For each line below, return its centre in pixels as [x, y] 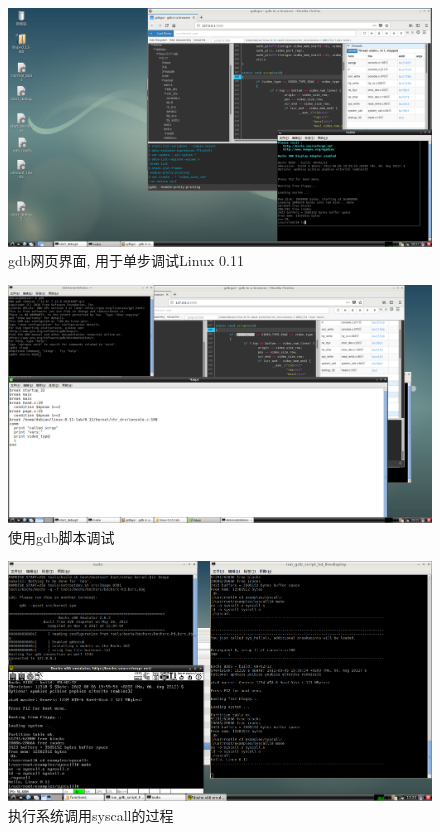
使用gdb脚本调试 [61, 536]
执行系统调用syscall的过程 [91, 814]
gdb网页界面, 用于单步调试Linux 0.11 [126, 260]
